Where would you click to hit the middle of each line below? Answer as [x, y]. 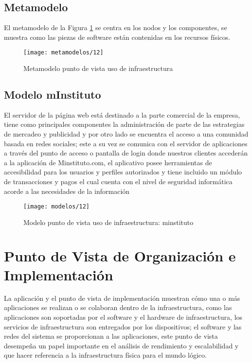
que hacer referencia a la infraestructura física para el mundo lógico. [105, 355]
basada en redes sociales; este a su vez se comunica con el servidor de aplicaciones [126, 143]
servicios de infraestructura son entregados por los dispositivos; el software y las [123, 326]
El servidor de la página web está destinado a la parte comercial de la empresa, [122, 114]
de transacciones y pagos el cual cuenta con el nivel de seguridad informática [118, 181]
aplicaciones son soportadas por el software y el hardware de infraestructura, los [123, 317]
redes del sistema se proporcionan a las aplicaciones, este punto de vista [111, 336]
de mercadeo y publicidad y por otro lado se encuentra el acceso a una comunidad [126, 134]
